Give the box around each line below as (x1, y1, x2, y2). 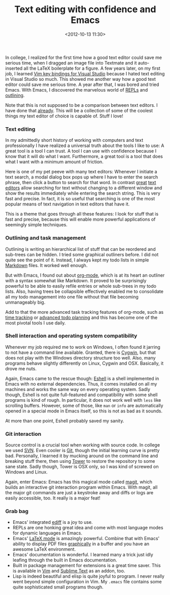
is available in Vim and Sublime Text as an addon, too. (12, 568, 125, 574)
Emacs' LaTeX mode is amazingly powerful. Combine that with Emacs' (12, 535, 160, 542)
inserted (5, 65, 23, 71)
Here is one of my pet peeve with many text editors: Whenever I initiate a (5, 169, 157, 175)
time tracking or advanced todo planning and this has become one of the (5, 314, 158, 320)
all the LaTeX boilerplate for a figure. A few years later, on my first (23, 65, 161, 71)
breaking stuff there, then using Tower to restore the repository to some (5, 458, 155, 464)
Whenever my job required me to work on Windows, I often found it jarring (5, 344, 161, 350)
